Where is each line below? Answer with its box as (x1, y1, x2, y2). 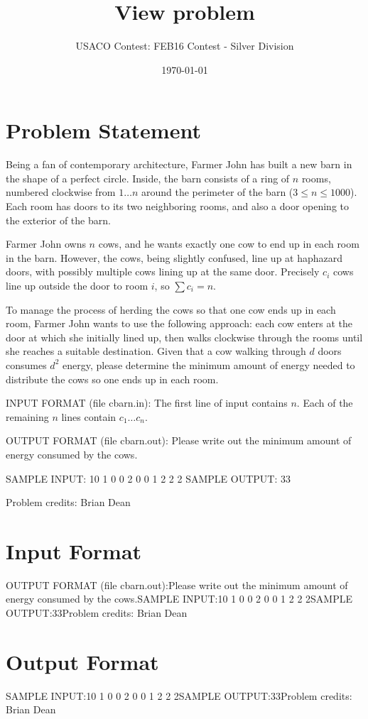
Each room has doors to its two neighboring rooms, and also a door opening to (6, 199, 350, 214)
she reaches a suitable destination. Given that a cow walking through (6, 344, 306, 358)
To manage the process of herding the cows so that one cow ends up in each (6, 302, 336, 317)
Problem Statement (6, 116, 201, 145)
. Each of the (296, 395, 353, 410)
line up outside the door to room (6, 278, 148, 292)
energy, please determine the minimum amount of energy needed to (62, 357, 355, 372)
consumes (6, 357, 47, 372)
